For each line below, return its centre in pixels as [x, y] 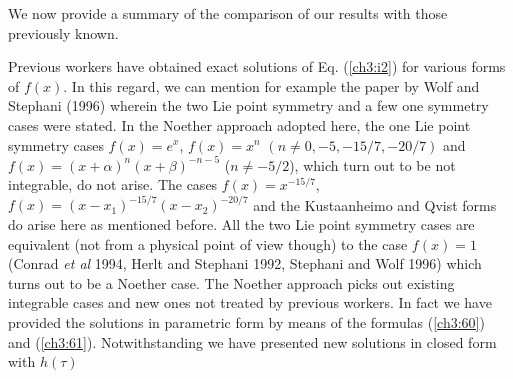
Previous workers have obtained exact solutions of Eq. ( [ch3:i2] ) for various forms [257, 66]
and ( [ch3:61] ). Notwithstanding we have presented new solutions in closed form [252, 341]
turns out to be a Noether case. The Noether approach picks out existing [231, 282]
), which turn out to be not [372, 164]
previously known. [63, 32]
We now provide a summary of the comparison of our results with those [228, 13]
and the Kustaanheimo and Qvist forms [375, 204]
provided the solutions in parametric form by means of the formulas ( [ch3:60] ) [246, 321]
